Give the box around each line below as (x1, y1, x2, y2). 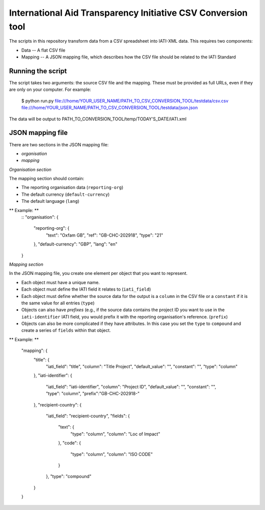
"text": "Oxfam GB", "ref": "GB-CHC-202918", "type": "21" (46, 232, 163, 238)
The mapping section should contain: (9, 176, 84, 182)
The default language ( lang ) (21, 198, 79, 204)
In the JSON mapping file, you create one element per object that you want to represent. (9, 270, 187, 276)
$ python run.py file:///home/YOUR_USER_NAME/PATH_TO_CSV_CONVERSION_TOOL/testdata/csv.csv (21, 98, 229, 104)
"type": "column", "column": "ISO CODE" (70, 451, 153, 457)
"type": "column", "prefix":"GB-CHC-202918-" (46, 391, 140, 397)
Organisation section (9, 166, 52, 172)
